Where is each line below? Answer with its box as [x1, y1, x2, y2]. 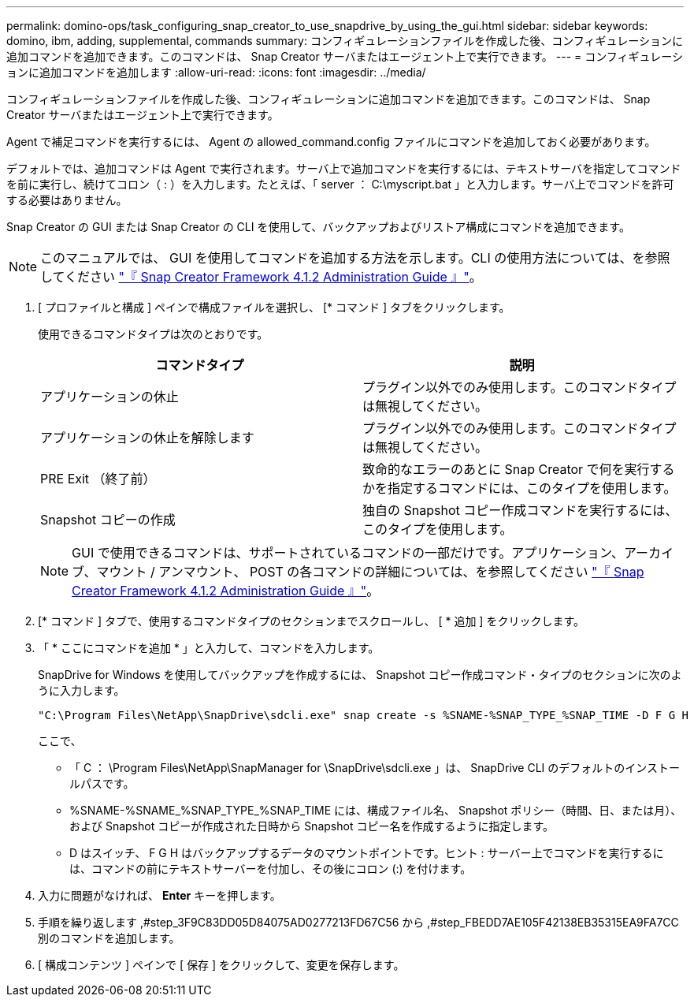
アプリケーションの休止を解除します [40, 430, 254, 446]
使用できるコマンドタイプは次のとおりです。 [38, 327, 269, 341]
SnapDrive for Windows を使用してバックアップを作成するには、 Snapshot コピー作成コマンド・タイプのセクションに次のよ [38, 668, 682, 681]
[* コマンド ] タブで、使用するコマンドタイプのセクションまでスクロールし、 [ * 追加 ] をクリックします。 [38, 614, 585, 628]
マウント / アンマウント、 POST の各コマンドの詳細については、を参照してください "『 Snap [96, 564, 644, 580]
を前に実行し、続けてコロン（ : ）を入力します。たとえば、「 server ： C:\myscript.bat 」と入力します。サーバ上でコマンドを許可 [6, 177, 674, 191]
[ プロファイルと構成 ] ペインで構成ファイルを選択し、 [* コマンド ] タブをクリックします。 [38, 300, 510, 314]
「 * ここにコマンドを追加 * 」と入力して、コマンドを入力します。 [38, 641, 380, 654]
